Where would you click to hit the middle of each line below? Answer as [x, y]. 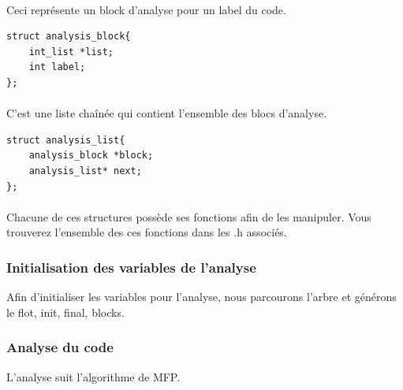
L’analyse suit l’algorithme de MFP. [93, 376]
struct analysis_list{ [66, 140]
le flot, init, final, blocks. [65, 312]
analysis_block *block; [91, 156]
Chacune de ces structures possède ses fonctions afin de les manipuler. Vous [189, 216]
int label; [57, 67]
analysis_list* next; [85, 171]
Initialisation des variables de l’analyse [131, 267]
